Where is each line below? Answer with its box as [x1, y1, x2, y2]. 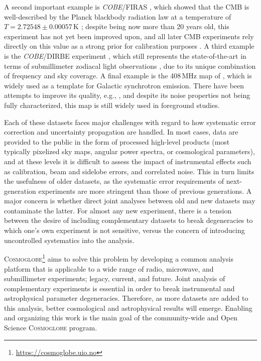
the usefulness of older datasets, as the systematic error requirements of [4, 176, 224, 186]
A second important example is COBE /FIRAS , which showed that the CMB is [4, 2, 249, 12]
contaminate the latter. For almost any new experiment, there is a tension [4, 205, 232, 215]
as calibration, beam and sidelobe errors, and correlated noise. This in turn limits [4, 166, 254, 176]
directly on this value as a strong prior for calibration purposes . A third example [4, 41, 254, 51]
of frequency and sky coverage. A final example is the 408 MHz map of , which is [4, 70, 252, 81]
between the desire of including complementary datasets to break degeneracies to [4, 215, 253, 225]
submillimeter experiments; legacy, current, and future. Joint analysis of [4, 273, 225, 284]
